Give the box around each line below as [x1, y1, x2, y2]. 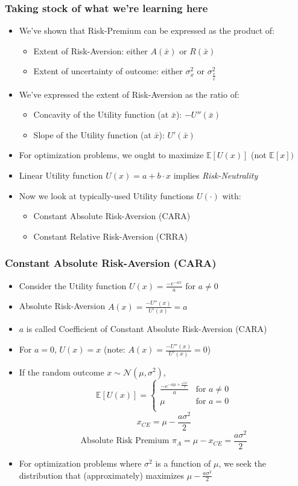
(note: [103, 343, 125, 356]
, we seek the [218, 457, 267, 470]
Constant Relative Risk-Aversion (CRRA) [33, 229, 188, 242]
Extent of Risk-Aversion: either [33, 44, 148, 57]
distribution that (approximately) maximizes [19, 468, 185, 481]
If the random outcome [19, 365, 104, 378]
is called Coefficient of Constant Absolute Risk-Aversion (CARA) [26, 322, 267, 335]
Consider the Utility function [19, 279, 127, 292]
